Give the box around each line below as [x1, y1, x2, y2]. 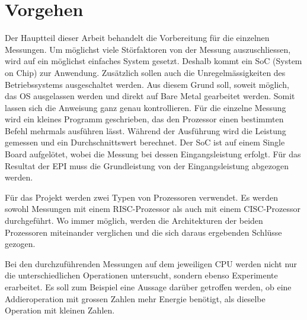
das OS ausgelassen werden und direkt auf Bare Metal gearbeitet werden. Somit [5, 90, 295, 102]
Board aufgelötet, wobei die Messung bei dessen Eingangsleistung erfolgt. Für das [5, 148, 301, 160]
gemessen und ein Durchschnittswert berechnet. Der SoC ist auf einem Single [5, 136, 285, 148]
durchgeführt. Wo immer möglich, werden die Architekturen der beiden [5, 214, 263, 227]
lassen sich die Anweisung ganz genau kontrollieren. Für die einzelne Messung [5, 101, 286, 113]
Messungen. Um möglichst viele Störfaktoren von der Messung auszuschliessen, [5, 43, 291, 55]
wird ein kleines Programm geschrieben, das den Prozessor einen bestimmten [5, 113, 284, 125]
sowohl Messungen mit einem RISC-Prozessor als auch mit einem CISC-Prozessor [5, 202, 301, 215]
